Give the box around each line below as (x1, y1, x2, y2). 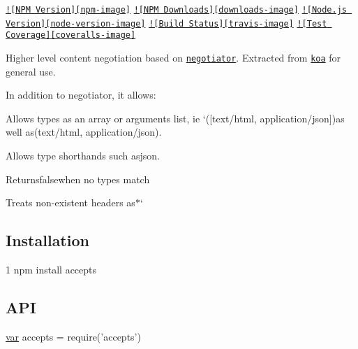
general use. (6, 64, 56, 78)
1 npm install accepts (6, 262, 97, 276)
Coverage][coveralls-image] (6, 30, 136, 41)
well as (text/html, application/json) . (6, 124, 162, 139)
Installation (6, 229, 89, 251)
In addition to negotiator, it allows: (6, 87, 156, 102)
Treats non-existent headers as (6, 195, 135, 210)
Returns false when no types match (6, 171, 150, 186)
